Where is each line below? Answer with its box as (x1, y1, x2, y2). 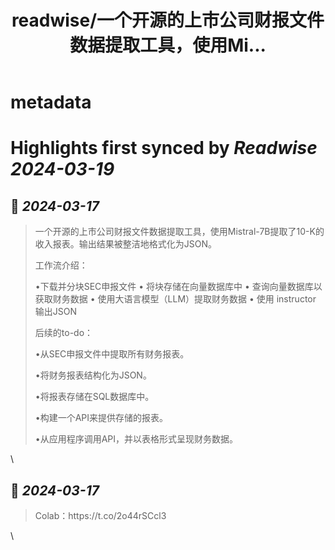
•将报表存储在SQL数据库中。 (34, 391, 155, 403)
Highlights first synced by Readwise (10, 137, 318, 160)
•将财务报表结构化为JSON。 (34, 369, 152, 381)
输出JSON (34, 306, 78, 318)
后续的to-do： (34, 327, 94, 339)
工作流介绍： (34, 259, 88, 271)
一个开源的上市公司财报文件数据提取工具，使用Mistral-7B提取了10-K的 (34, 226, 325, 238)
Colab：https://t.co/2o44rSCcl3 (34, 510, 167, 521)
